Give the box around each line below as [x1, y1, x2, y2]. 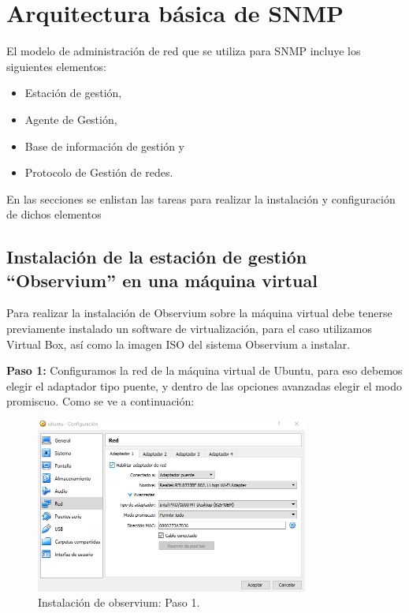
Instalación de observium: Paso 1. [38, 594, 200, 611]
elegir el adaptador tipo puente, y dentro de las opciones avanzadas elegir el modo [6, 377, 403, 394]
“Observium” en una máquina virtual [6, 267, 318, 292]
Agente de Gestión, [24, 110, 117, 127]
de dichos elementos [6, 206, 102, 222]
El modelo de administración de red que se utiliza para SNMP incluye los [6, 43, 361, 59]
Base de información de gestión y [24, 137, 184, 154]
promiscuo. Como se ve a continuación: [6, 393, 195, 409]
